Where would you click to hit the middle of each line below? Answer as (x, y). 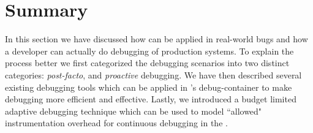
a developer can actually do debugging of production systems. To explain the (149, 51)
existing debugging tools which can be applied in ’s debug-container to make (149, 87)
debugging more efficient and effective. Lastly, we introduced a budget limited (151, 99)
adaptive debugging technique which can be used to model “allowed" (134, 111)
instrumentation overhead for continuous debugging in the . (116, 123)
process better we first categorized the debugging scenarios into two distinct (147, 63)
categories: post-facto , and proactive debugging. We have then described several (153, 74)
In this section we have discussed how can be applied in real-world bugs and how (156, 39)
